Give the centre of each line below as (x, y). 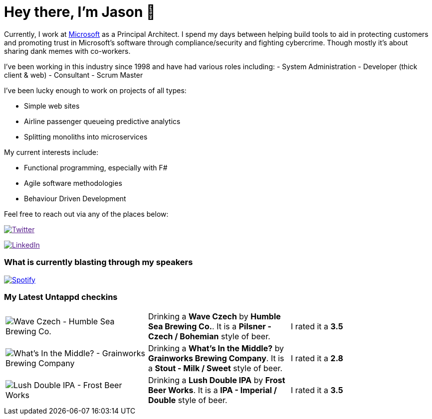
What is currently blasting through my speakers (99, 262)
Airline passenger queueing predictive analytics (102, 121)
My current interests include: (51, 152)
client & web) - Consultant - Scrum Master (74, 75)
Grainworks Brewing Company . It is (216, 358)
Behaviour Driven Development (75, 198)
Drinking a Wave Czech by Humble (214, 317)
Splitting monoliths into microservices (86, 137)
